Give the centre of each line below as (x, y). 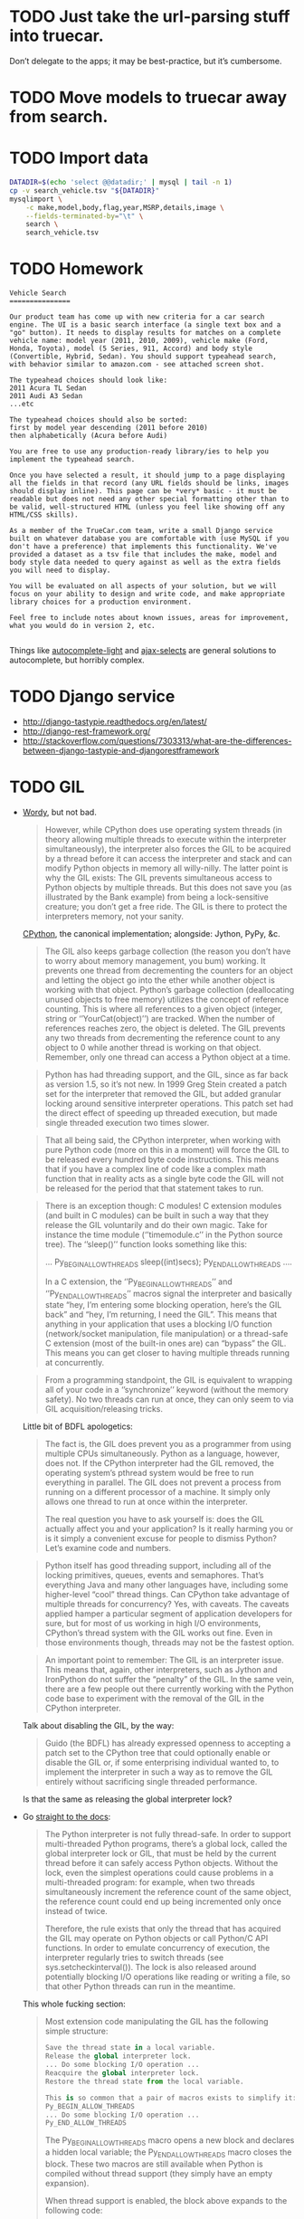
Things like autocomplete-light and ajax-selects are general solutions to (143, 651)
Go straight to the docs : (66, 1817)
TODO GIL (47, 787)
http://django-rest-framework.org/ (86, 731)
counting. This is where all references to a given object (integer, (164, 1009)
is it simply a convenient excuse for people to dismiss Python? (161, 1538)
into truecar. (57, 36)
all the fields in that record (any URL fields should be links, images (149, 483)
